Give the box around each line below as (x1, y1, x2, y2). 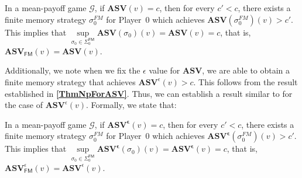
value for (149, 64, 180, 76)
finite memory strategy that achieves (5, 75, 136, 88)
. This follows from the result (193, 75, 298, 88)
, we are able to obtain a (202, 64, 290, 76)
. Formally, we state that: (86, 99, 177, 111)
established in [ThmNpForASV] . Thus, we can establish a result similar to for (5, 87, 293, 99)
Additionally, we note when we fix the (5, 64, 140, 76)
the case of (5, 99, 43, 111)
